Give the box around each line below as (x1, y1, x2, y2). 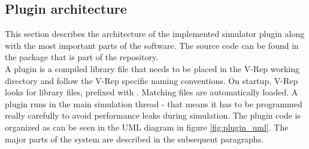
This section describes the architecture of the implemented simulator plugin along (5, 27, 305, 40)
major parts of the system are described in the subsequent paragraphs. (5, 132, 264, 145)
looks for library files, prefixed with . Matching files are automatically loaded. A (5, 86, 298, 98)
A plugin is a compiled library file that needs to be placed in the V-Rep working (5, 62, 300, 74)
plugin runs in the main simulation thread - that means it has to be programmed (5, 97, 302, 110)
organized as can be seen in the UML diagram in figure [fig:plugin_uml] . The (5, 120, 289, 133)
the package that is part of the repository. (5, 51, 159, 63)
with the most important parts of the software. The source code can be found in (5, 39, 299, 51)
